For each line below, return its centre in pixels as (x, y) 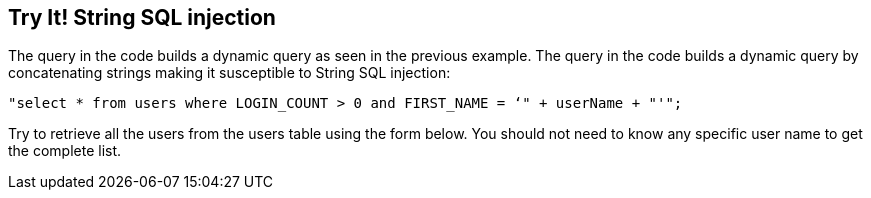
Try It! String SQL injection (142, 17)
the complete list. (65, 151)
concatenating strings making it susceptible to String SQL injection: (229, 73)
